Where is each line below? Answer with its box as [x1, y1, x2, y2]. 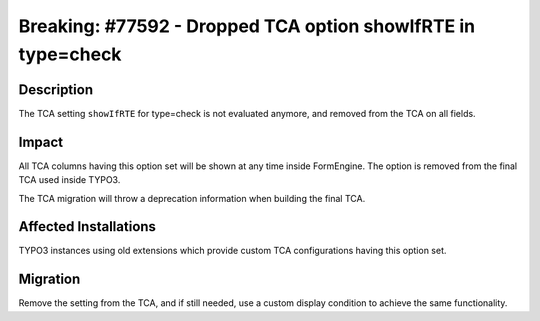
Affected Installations [18, 218, 157, 235]
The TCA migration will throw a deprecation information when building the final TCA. [18, 192, 366, 204]
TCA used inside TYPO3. [18, 174, 121, 186]
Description [18, 81, 94, 98]
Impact [18, 133, 64, 150]
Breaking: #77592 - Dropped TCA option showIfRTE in [18, 15, 475, 37]
